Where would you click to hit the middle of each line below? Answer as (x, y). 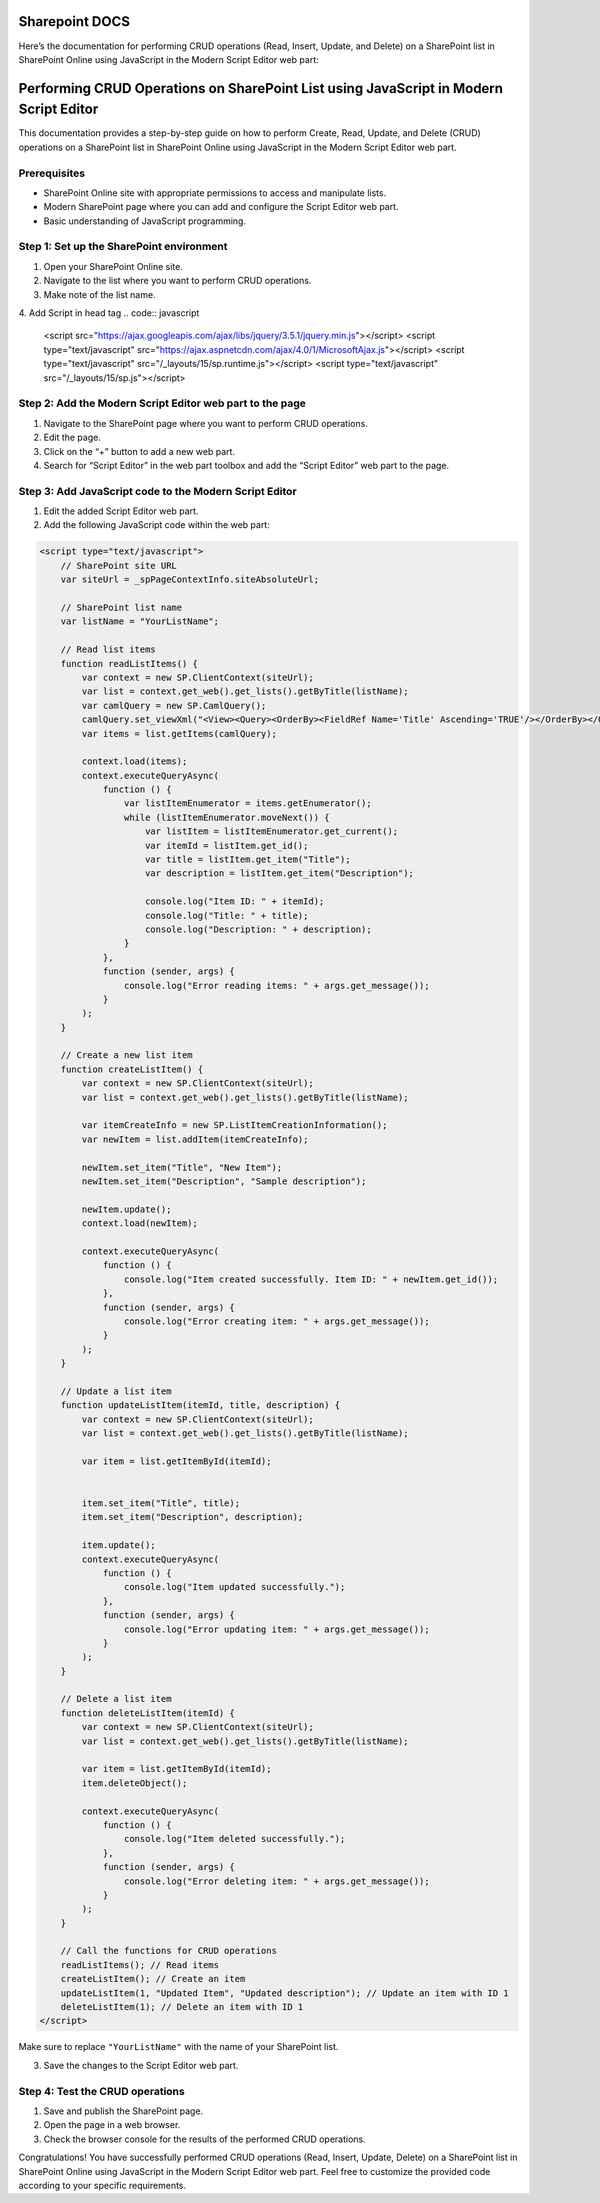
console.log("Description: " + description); (258, 929)
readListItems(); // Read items (140, 1964)
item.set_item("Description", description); (192, 1517)
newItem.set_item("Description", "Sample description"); (224, 1181)
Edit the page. (72, 437)
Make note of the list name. (99, 294)
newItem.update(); (126, 1209)
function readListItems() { (129, 663)
